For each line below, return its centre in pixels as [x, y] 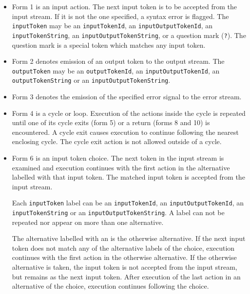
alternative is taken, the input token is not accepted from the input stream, [125, 267]
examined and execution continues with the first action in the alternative [121, 167]
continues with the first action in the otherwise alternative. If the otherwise [124, 257]
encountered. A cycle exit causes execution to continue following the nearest [125, 132]
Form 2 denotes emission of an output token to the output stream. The [118, 61]
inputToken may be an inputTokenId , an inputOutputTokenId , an [112, 26]
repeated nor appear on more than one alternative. [88, 222]
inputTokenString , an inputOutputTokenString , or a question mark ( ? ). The [129, 35]
